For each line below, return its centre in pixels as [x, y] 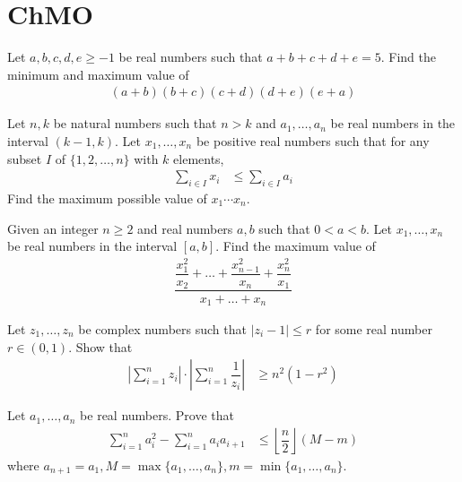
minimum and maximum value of [98, 74]
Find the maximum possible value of [107, 198]
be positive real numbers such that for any [313, 140]
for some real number [374, 328]
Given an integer [53, 228]
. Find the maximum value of [296, 246]
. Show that [100, 346]
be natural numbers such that [135, 123]
